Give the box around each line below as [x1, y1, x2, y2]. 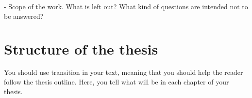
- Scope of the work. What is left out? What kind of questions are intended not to [4, 1, 248, 11]
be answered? [4, 11, 44, 21]
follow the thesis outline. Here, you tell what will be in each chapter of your [4, 76, 229, 86]
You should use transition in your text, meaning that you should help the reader [4, 67, 243, 77]
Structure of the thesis [4, 39, 158, 59]
